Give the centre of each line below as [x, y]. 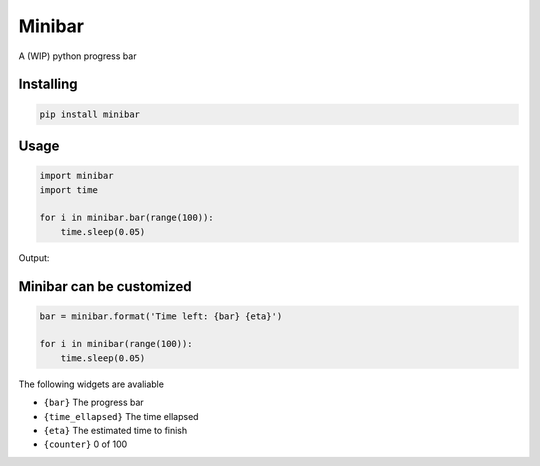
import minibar [76, 176]
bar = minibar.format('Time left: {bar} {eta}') [161, 316]
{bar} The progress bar [93, 402]
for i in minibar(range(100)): [116, 344]
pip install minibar [89, 114]
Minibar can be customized [105, 286]
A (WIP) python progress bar [77, 56]
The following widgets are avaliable [91, 384]
